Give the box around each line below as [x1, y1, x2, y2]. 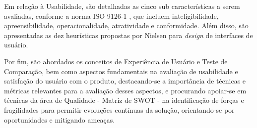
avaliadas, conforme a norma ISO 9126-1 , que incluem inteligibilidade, [4, 10, 219, 21]
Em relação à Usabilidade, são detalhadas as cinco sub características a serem [4, 1, 240, 11]
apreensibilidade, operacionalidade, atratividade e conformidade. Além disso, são [4, 20, 249, 31]
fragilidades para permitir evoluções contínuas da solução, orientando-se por [4, 104, 235, 115]
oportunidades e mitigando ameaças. [4, 114, 115, 125]
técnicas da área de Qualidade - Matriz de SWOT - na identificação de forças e [4, 95, 244, 105]
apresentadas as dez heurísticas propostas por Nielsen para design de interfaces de [4, 30, 253, 40]
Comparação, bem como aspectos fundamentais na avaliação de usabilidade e [4, 66, 238, 76]
